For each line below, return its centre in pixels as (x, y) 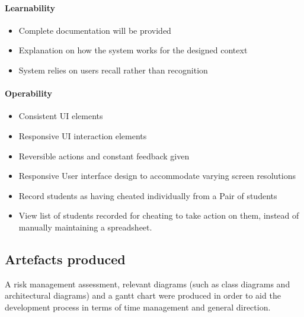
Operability (28, 93)
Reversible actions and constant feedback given (104, 156)
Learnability (30, 7)
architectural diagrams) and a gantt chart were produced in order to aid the (143, 295)
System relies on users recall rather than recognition (113, 70)
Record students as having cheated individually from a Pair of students (148, 195)
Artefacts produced (65, 259)
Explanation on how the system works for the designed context (133, 50)
